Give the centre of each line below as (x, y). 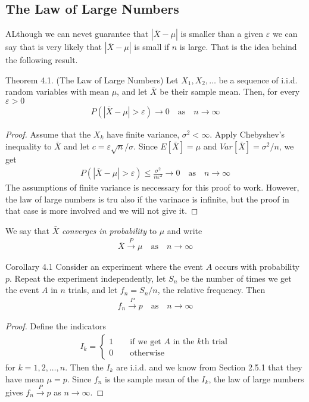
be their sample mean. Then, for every (230, 91)
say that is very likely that (54, 47)
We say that (27, 230)
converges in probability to (109, 230)
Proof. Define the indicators (56, 326)
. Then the (84, 367)
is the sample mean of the (152, 378)
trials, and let (93, 290)
